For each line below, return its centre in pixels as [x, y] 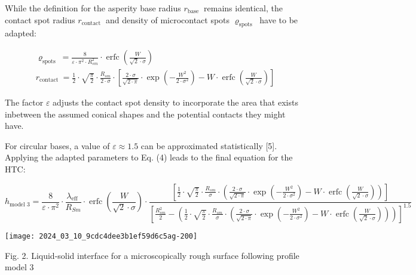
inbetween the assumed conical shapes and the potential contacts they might [145, 114]
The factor [24, 102]
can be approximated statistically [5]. [209, 145]
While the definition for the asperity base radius [93, 8]
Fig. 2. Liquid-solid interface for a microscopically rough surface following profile [152, 255]
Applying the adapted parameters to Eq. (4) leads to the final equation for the [149, 157]
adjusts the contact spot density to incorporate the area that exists [175, 102]
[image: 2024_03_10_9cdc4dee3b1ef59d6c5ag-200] [101, 236]
